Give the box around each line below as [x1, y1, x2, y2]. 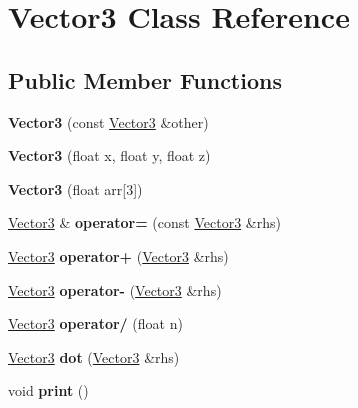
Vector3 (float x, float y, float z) [8, 145, 211, 166]
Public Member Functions [8, 64, 282, 95]
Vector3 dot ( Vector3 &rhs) [8, 346, 180, 367]
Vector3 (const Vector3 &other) [8, 111, 209, 132]
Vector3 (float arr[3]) [8, 178, 143, 199]
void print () [8, 380, 89, 401]
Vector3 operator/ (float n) [8, 313, 183, 334]
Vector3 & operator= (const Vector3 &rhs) [8, 212, 281, 233]
